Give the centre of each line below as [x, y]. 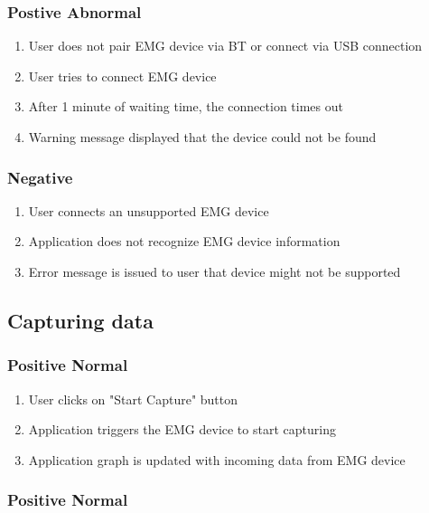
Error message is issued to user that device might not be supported [214, 271]
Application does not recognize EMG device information [184, 241]
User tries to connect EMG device [122, 76]
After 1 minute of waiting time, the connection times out [186, 106]
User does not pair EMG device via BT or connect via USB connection [225, 46]
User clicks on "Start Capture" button [133, 399]
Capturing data [80, 320]
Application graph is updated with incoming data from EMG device [217, 459]
